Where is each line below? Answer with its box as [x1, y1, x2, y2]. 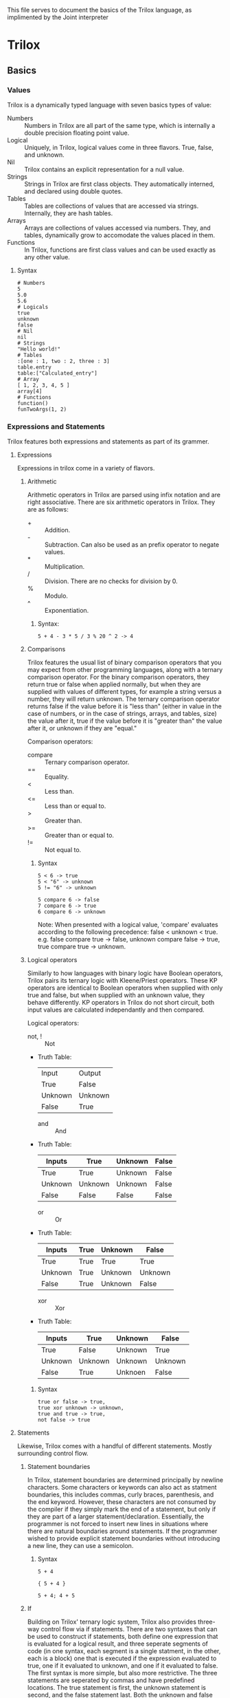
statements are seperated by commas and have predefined [27, 1676, 195, 1684]
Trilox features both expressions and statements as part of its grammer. [7, 437, 209, 446]
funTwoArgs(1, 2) [16, 406, 67, 413]
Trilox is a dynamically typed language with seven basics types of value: [7, 100, 211, 109]
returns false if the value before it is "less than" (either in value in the [27, 702, 222, 710]
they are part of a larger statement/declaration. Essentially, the [27, 1512, 205, 1521]
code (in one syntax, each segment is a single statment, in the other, [27, 1647, 221, 1655]
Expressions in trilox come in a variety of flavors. [16, 464, 155, 472]
